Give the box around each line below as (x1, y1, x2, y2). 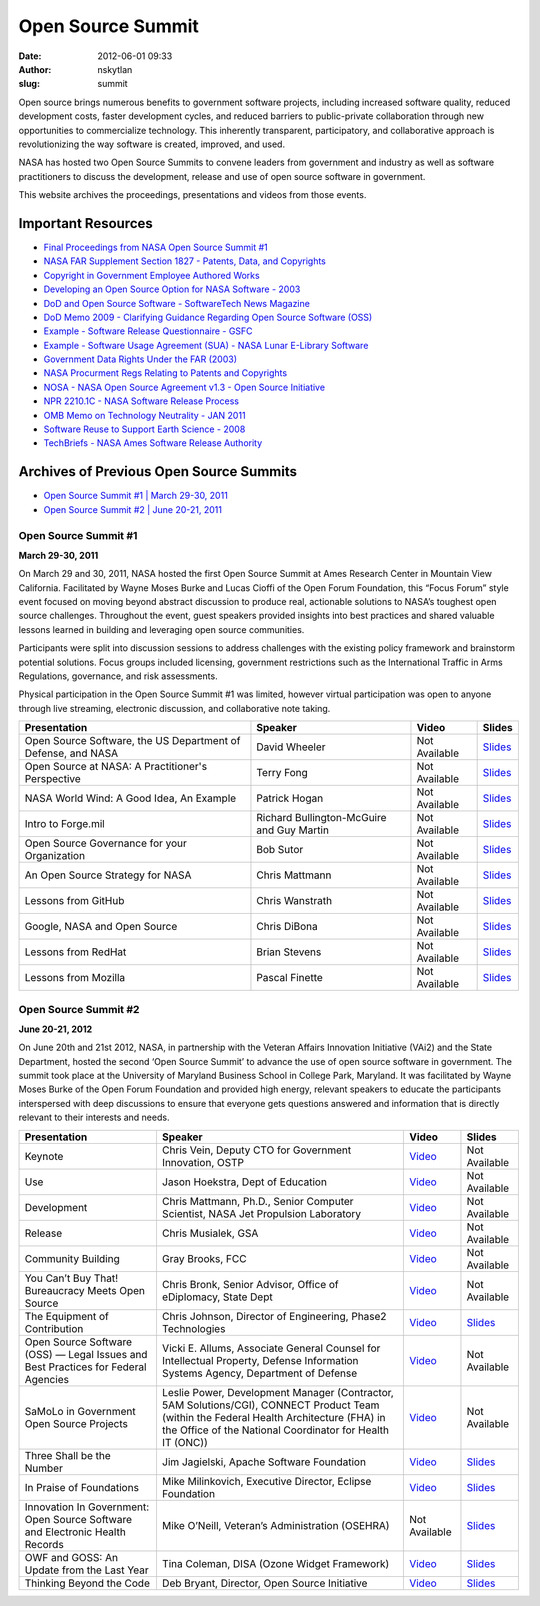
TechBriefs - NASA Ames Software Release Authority (43, 437, 263, 449)
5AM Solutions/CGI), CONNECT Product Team (161, 1398, 380, 1412)
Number (24, 1461, 64, 1475)
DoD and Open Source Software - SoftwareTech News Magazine (43, 297, 310, 309)
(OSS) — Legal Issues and (24, 1347, 148, 1361)
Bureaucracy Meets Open (24, 1283, 145, 1297)
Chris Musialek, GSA (161, 1226, 259, 1240)
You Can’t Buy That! (24, 1271, 119, 1285)
